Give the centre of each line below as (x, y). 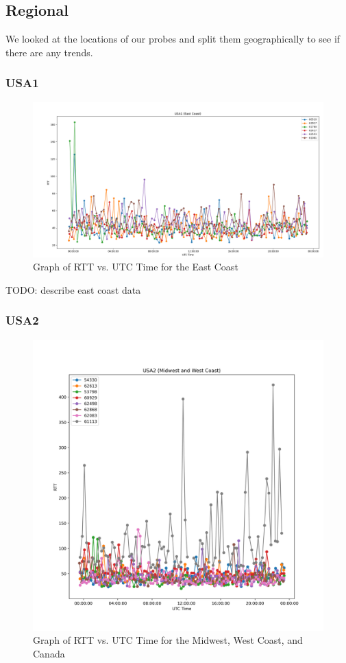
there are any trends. (49, 52)
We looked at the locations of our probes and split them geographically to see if (173, 39)
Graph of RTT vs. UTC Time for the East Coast (136, 267)
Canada (49, 653)
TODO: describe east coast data (73, 289)
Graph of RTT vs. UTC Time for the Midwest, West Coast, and (168, 640)
